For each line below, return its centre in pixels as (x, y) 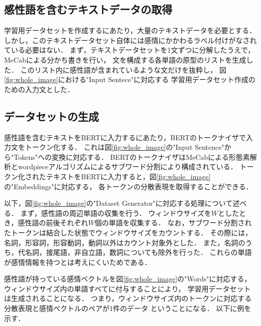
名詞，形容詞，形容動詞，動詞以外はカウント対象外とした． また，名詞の (125, 242)
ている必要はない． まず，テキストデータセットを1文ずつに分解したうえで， (129, 50)
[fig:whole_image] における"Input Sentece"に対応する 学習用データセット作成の (130, 79)
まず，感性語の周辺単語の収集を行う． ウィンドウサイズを (116, 213)
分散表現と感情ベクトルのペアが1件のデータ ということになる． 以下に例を (128, 308)
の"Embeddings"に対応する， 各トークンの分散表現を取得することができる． (128, 186)
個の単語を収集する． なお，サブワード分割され (173, 223)
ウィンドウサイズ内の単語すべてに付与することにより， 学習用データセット (127, 288)
